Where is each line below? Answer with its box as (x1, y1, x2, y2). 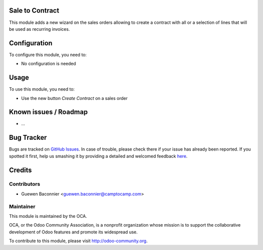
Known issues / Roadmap (9, 108, 88, 116)
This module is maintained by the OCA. (9, 213, 87, 219)
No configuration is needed (21, 61, 76, 67)
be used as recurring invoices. (9, 26, 70, 32)
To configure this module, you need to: (9, 52, 87, 58)
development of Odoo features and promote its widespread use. (9, 229, 138, 235)
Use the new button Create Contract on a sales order (21, 95, 128, 101)
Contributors (9, 181, 40, 188)
